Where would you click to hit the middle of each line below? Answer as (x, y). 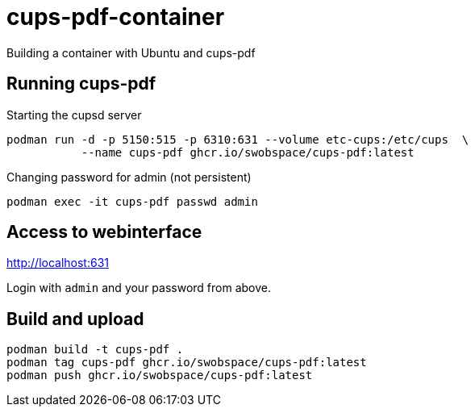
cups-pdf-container (116, 17)
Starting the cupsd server (74, 115)
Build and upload (75, 319)
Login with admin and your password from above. (139, 288)
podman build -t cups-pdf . (95, 350)
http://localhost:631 (58, 263)
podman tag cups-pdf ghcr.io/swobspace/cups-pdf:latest (187, 363)
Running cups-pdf (81, 84)
